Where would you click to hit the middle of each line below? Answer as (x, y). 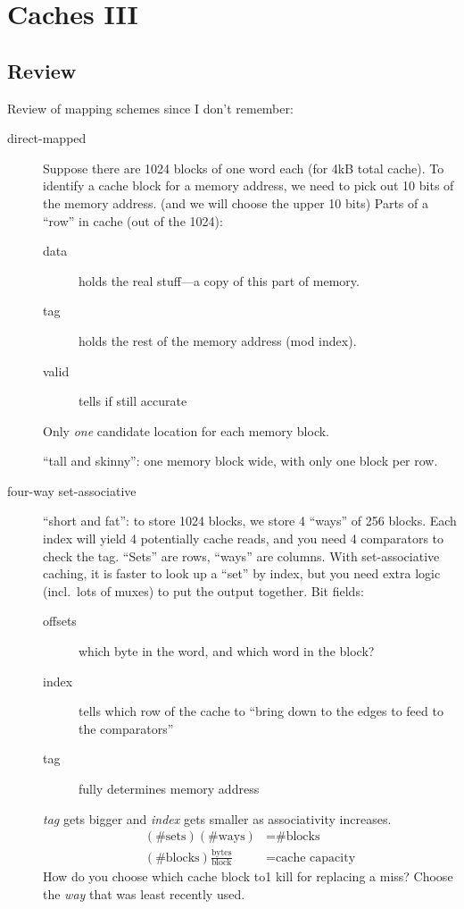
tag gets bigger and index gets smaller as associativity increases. (217, 818)
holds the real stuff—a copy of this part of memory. (219, 280)
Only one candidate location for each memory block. (186, 430)
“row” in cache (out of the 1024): (133, 220)
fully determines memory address (169, 789)
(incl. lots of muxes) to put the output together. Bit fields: (203, 590)
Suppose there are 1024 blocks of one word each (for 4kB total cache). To (244, 168)
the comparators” (126, 728)
